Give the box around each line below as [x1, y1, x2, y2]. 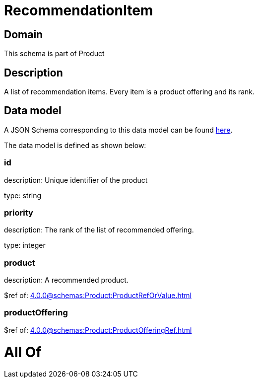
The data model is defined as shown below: [4, 141, 146, 150]
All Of [4, 343, 42, 361]
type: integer [4, 241, 46, 250]
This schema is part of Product [4, 49, 105, 58]
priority [4, 207, 33, 218]
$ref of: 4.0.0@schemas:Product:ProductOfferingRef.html [4, 325, 192, 334]
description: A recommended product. [4, 276, 129, 285]
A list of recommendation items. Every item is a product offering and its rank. [4, 87, 255, 96]
